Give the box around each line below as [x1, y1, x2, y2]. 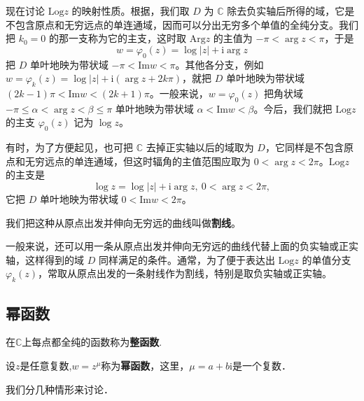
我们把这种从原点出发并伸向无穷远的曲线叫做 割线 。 [6, 215, 241, 230]
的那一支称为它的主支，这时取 [48, 31, 186, 45]
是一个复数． [232, 358, 291, 372]
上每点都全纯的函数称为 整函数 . [22, 335, 162, 349]
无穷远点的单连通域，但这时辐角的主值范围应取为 [24, 153, 251, 168]
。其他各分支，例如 [175, 57, 264, 71]
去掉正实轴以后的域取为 [146, 140, 254, 155]
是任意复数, [20, 358, 72, 372]
